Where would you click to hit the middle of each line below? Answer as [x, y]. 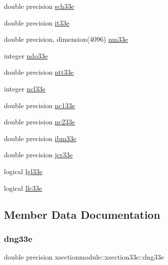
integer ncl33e [25, 88]
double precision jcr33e [38, 155]
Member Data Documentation [82, 214]
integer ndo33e [26, 55]
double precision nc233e [40, 122]
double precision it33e [37, 22]
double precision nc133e [40, 105]
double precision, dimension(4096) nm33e [66, 39]
